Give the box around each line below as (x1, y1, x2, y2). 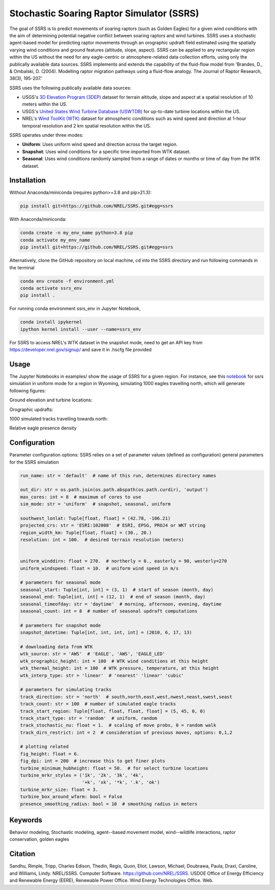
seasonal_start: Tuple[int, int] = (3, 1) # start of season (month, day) (20, 587, 214, 593)
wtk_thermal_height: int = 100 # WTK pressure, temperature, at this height (20, 666, 219, 671)
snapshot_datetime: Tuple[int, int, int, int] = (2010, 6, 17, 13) (20, 630, 193, 635)
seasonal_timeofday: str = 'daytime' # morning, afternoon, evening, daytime (20, 601, 222, 607)
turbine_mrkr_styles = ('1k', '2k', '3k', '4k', (20, 773, 144, 778)
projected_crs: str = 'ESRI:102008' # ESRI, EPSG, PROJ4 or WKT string (20, 523, 206, 528)
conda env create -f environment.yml (20, 278, 115, 284)
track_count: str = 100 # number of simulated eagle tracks (20, 701, 176, 707)
